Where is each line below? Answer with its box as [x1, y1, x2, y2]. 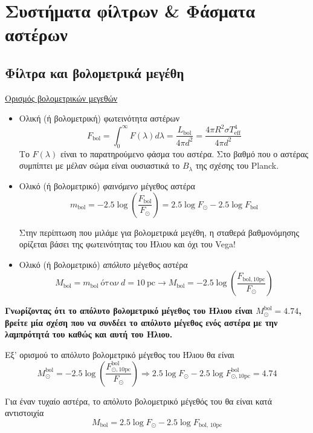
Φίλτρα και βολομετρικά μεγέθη [5, 63, 184, 82]
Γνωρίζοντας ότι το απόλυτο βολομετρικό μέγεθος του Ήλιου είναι [5, 304, 253, 317]
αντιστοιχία [5, 406, 44, 419]
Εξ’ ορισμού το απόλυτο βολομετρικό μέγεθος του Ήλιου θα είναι [5, 348, 234, 361]
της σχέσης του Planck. [195, 159, 279, 172]
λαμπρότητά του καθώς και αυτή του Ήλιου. [5, 328, 173, 340]
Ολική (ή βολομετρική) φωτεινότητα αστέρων [19, 112, 180, 125]
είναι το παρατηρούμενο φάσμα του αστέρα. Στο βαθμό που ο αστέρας [60, 147, 309, 160]
